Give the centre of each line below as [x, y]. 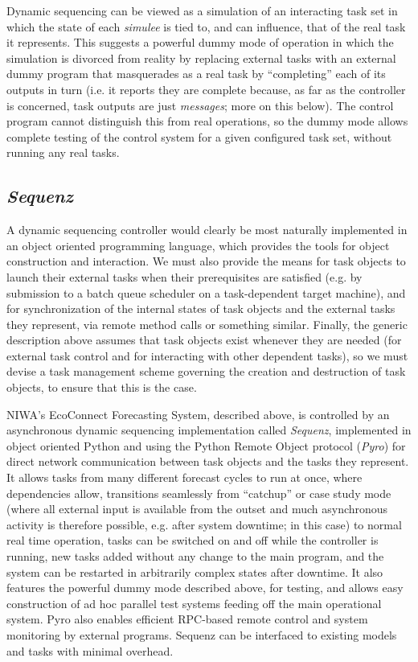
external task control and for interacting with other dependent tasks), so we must [207, 355]
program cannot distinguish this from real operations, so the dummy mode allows [207, 121]
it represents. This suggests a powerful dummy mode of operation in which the [200, 42]
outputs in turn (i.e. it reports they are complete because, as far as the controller [206, 89]
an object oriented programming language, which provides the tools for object [198, 245]
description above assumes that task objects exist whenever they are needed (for [204, 340]
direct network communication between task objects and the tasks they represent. [208, 461]
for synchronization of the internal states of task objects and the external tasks [201, 308]
